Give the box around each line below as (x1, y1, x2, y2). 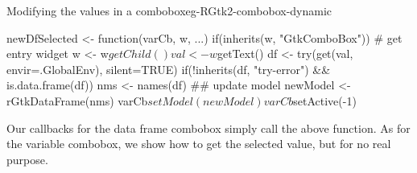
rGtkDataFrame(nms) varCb (6, 92, 148, 109)
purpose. (6, 150, 48, 167)
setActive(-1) (293, 92, 357, 109)
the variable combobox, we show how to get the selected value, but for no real (6, 135, 391, 152)
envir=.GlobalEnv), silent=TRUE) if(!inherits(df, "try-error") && (6, 60, 331, 77)
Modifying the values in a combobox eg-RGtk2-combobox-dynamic (6, 2, 332, 19)
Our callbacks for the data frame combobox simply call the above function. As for (6, 119, 411, 136)
